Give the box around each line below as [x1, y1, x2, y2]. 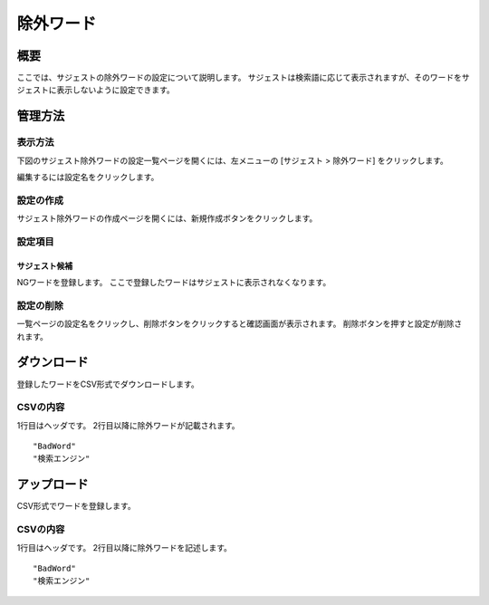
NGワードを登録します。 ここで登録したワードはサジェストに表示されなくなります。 [16, 277, 331, 288]
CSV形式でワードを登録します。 [16, 501, 136, 512]
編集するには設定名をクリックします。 [16, 172, 159, 182]
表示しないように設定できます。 [55, 84, 176, 95]
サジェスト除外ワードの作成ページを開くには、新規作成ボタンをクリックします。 [16, 213, 318, 224]
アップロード [16, 476, 89, 493]
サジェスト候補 [16, 260, 72, 271]
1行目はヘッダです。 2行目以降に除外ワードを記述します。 [16, 542, 233, 552]
